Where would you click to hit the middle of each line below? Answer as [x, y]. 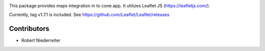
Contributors [29, 29]
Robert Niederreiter [41, 40]
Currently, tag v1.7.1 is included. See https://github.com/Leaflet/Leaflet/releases [89, 15]
